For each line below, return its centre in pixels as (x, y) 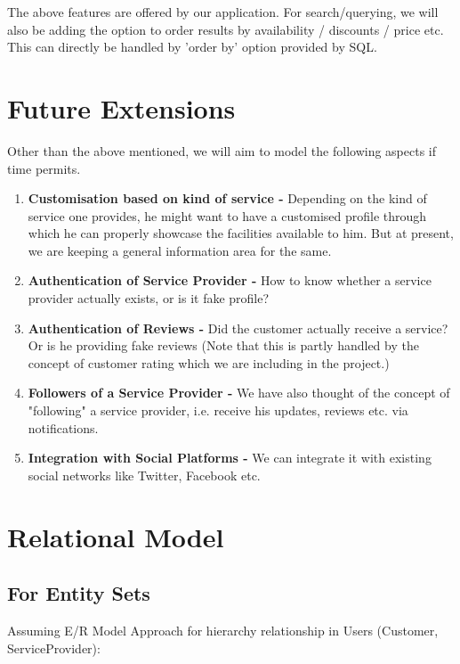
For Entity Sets (79, 593)
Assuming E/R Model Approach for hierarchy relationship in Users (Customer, (223, 630)
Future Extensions (121, 107)
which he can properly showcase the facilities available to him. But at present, (241, 233)
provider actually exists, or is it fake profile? (149, 298)
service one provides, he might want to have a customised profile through (227, 215)
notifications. (63, 427)
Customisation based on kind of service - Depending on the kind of (227, 198)
